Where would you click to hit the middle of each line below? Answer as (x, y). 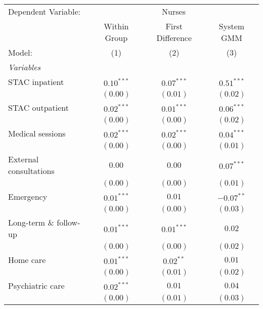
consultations (31, 171)
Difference (174, 38)
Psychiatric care (36, 285)
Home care (27, 260)
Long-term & (31, 222)
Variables (25, 67)
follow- (69, 222)
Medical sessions (37, 133)
